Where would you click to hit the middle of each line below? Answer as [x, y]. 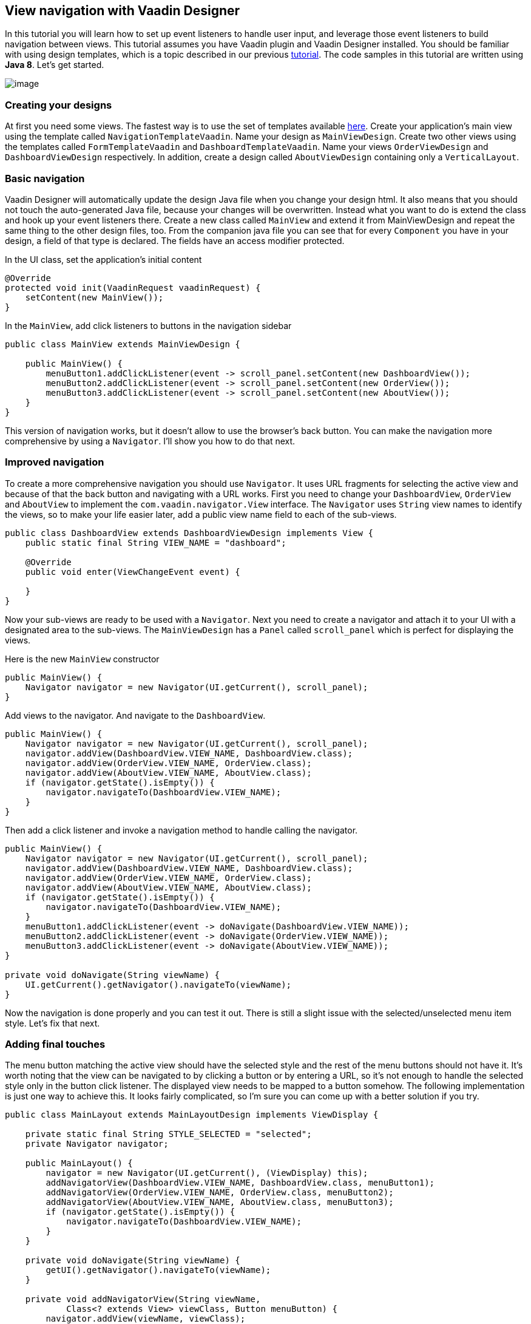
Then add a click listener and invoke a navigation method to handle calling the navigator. [181, 830]
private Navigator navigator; [97, 1144]
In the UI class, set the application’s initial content [103, 259]
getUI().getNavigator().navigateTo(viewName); [158, 1270]
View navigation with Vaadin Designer [123, 11]
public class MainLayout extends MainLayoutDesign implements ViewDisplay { [192, 1115]
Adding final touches [55, 1044]
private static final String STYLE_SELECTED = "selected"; [168, 1134]
